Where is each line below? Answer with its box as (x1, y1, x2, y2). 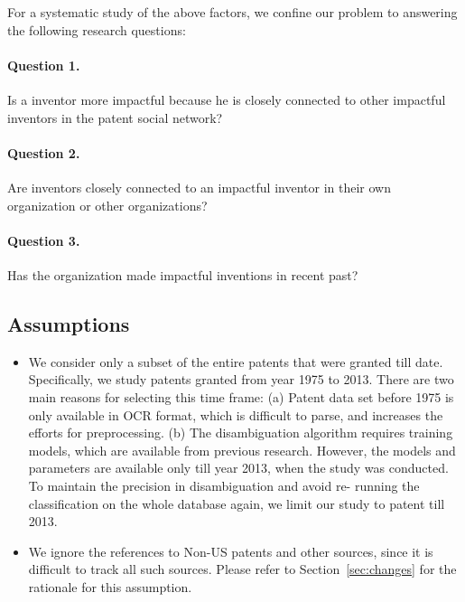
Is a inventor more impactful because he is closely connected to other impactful (7, 89, 446, 108)
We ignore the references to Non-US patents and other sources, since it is (28, 541, 433, 560)
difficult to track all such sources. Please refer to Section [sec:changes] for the (28, 560, 457, 578)
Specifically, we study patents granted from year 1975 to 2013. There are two (28, 370, 454, 389)
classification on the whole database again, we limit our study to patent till (28, 494, 445, 513)
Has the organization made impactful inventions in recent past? (7, 265, 358, 284)
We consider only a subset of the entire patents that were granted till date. (28, 352, 443, 371)
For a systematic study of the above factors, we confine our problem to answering (7, 3, 458, 21)
